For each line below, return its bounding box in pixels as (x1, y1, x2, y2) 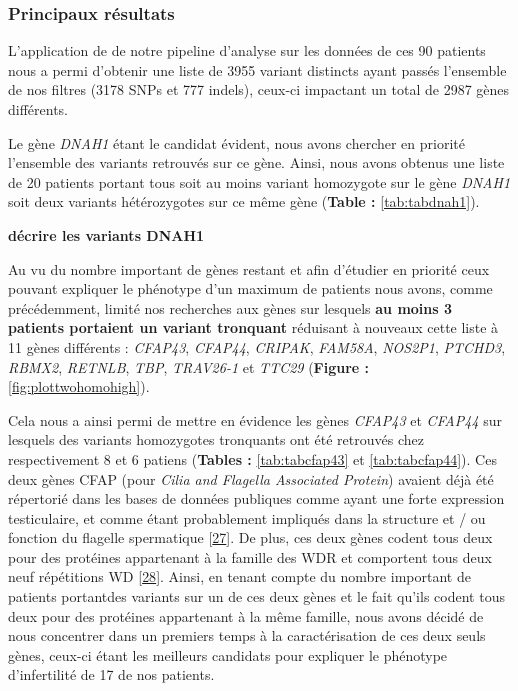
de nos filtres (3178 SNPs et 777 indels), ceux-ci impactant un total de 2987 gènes (8, 79, 510, 100)
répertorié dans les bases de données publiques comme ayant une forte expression (8, 488, 505, 509)
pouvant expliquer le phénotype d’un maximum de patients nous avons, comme (8, 278, 493, 299)
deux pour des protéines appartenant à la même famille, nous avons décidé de (8, 605, 484, 626)
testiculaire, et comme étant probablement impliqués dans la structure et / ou (8, 507, 486, 528)
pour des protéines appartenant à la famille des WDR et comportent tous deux (8, 546, 492, 567)
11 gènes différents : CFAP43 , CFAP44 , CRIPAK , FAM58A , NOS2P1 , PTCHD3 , (8, 336, 506, 357)
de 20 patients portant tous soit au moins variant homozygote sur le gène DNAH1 (8, 171, 511, 192)
